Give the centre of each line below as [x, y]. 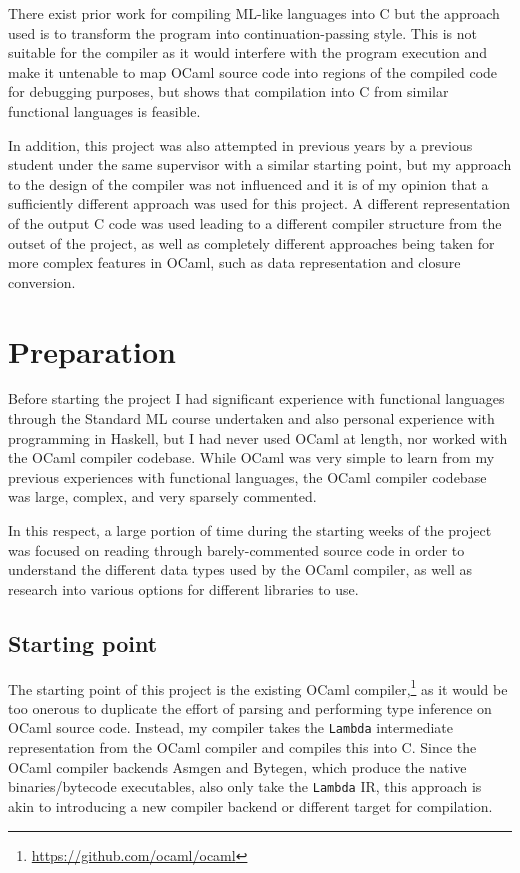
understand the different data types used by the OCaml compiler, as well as [240, 569]
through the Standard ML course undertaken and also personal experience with [251, 418]
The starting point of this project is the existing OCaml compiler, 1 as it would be [258, 687]
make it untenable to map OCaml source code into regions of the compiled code [253, 71]
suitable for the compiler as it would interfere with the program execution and [248, 52]
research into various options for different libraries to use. [183, 588]
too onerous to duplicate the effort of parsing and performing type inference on [250, 707]
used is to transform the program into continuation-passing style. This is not [242, 32]
